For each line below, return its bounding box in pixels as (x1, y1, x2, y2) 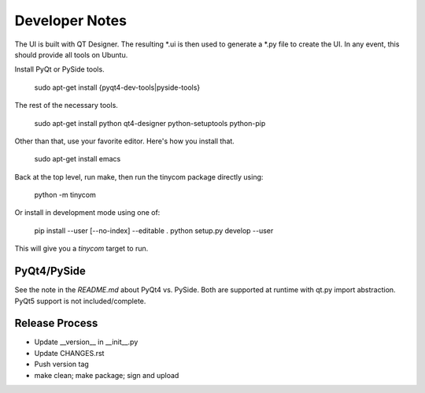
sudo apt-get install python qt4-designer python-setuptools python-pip (34, 118, 266, 128)
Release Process (14, 317, 98, 330)
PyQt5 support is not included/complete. (14, 296, 146, 306)
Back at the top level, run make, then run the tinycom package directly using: (14, 172, 264, 181)
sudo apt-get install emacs (34, 154, 121, 164)
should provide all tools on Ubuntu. (14, 50, 128, 59)
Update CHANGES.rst (34, 348, 105, 358)
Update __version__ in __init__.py (34, 337, 139, 347)
